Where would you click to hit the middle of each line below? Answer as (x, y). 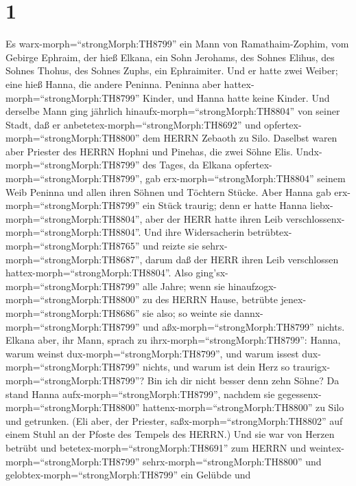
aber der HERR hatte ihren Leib (214, 218)
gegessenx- (300, 394)
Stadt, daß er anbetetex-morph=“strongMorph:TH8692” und (133, 124)
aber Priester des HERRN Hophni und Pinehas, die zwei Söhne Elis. (149, 151)
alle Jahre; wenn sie (184, 286)
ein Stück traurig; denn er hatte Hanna (225, 205)
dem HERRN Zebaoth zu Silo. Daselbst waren (240, 138)
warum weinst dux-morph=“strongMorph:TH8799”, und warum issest (152, 353)
